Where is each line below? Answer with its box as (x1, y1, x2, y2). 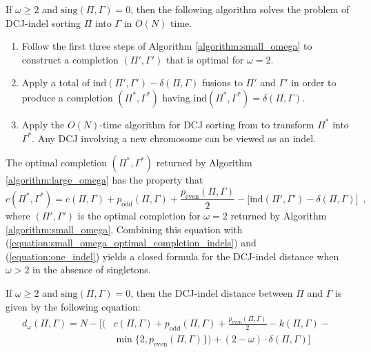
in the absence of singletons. (32, 262, 151, 277)
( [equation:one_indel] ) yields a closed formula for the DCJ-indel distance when (6, 248, 339, 263)
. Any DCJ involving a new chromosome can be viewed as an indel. (32, 130, 317, 145)
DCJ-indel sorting (6, 15, 81, 30)
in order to (291, 75, 337, 90)
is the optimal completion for (77, 208, 201, 222)
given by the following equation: (6, 299, 141, 313)
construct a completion (21, 52, 119, 66)
